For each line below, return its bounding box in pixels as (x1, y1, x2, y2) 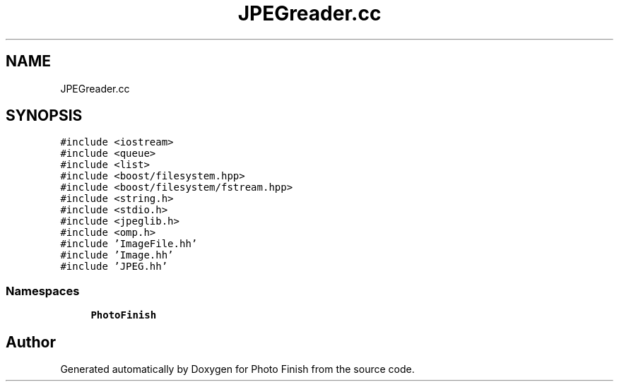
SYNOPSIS (6, 107, 83, 125)
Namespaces (6, 283, 80, 298)
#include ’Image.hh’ (60, 249, 174, 261)
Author (6, 333, 56, 351)
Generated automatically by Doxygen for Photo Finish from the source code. (60, 363, 415, 376)
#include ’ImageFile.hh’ (60, 238, 198, 250)
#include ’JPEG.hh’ (60, 261, 168, 273)
